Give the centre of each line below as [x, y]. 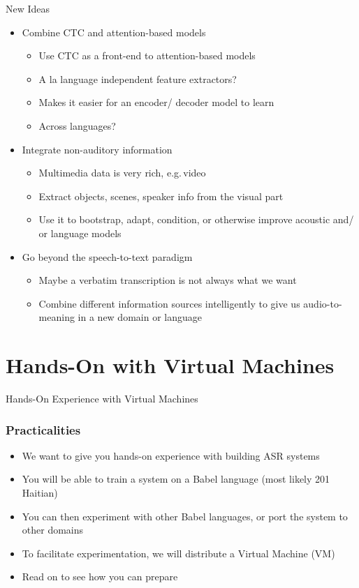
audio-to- [323, 303]
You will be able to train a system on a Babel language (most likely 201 [176, 479]
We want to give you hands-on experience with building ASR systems [171, 455]
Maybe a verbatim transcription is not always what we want [168, 280]
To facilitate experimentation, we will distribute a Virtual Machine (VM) [178, 553]
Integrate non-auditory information [97, 149]
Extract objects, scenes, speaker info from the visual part [161, 196]
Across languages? [77, 125]
